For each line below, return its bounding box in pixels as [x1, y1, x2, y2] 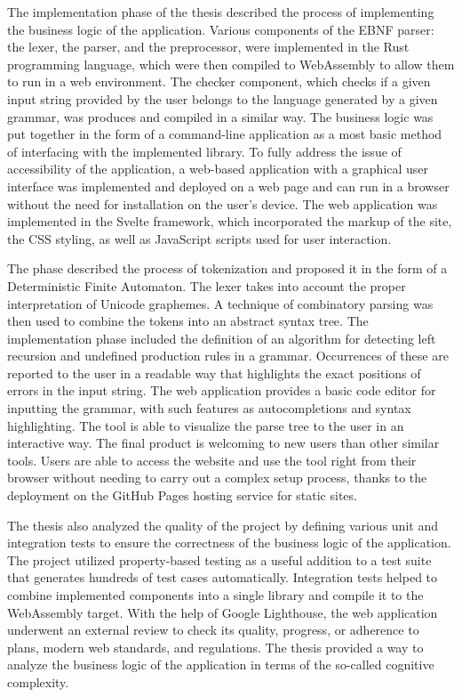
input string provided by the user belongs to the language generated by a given [7, 89, 438, 108]
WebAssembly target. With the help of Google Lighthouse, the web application [7, 603, 438, 621]
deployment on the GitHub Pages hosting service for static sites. [7, 486, 357, 505]
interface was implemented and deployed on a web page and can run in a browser [7, 176, 450, 195]
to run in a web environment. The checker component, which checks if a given [7, 72, 431, 91]
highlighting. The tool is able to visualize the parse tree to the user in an [7, 416, 404, 434]
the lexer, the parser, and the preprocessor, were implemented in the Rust [7, 37, 410, 56]
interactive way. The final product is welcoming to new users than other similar [7, 434, 440, 452]
